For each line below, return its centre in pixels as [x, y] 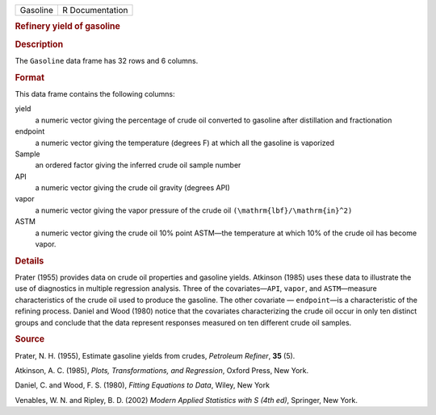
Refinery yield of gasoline [68, 27]
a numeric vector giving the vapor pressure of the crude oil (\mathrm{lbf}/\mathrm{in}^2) [194, 210]
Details [29, 260]
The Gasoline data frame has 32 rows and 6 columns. [107, 60]
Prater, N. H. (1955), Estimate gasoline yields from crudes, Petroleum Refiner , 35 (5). [155, 355]
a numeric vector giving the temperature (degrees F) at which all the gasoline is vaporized [185, 143]
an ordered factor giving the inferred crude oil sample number [138, 165]
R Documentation [95, 10]
